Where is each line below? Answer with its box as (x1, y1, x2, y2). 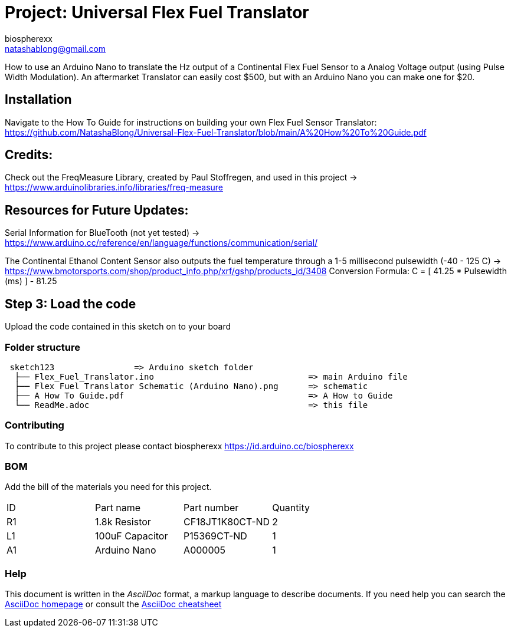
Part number (184, 502, 239, 514)
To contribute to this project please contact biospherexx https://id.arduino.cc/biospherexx (5, 440, 354, 451)
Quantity (272, 502, 310, 514)
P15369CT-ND (184, 530, 247, 542)
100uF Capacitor (95, 530, 168, 542)
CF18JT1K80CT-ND (184, 516, 270, 528)
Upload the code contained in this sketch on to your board (5, 321, 231, 332)
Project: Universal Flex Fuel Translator (5, 2, 309, 22)
